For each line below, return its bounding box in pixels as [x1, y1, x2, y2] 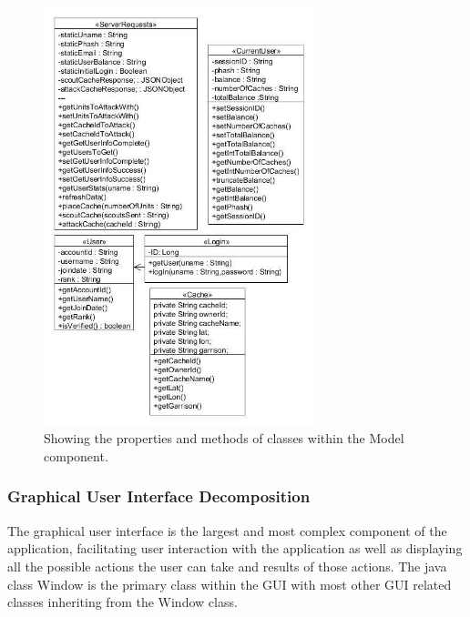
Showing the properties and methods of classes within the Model [44, 429, 404, 448]
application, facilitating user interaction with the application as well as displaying [7, 539, 463, 558]
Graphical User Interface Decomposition [7, 485, 311, 508]
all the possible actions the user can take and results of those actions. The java [7, 556, 447, 575]
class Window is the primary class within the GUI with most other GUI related [7, 574, 452, 593]
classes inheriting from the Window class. [7, 592, 238, 612]
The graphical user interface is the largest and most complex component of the [7, 521, 447, 540]
